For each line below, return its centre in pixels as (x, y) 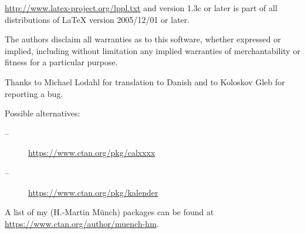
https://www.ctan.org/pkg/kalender (93, 192)
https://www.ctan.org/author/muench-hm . (82, 223)
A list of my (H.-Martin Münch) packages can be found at (109, 212)
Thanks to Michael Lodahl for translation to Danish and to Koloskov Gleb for (145, 81)
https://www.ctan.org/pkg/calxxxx (92, 153)
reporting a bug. (34, 93)
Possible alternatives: (43, 113)
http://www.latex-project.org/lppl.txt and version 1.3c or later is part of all (141, 8)
